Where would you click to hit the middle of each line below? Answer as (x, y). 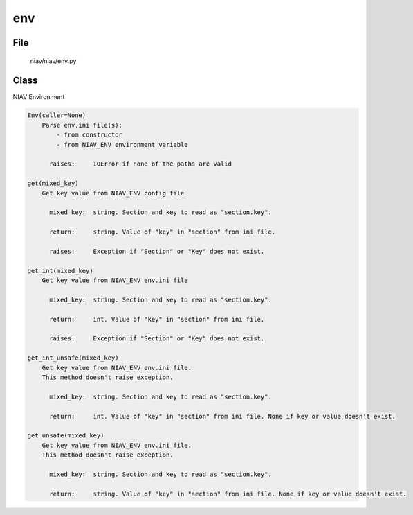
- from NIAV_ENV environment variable (122, 145)
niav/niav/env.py (53, 61)
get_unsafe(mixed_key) (66, 436)
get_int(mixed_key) (60, 271)
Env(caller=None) (57, 115)
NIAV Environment (39, 97)
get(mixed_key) (53, 183)
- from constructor (89, 135)
